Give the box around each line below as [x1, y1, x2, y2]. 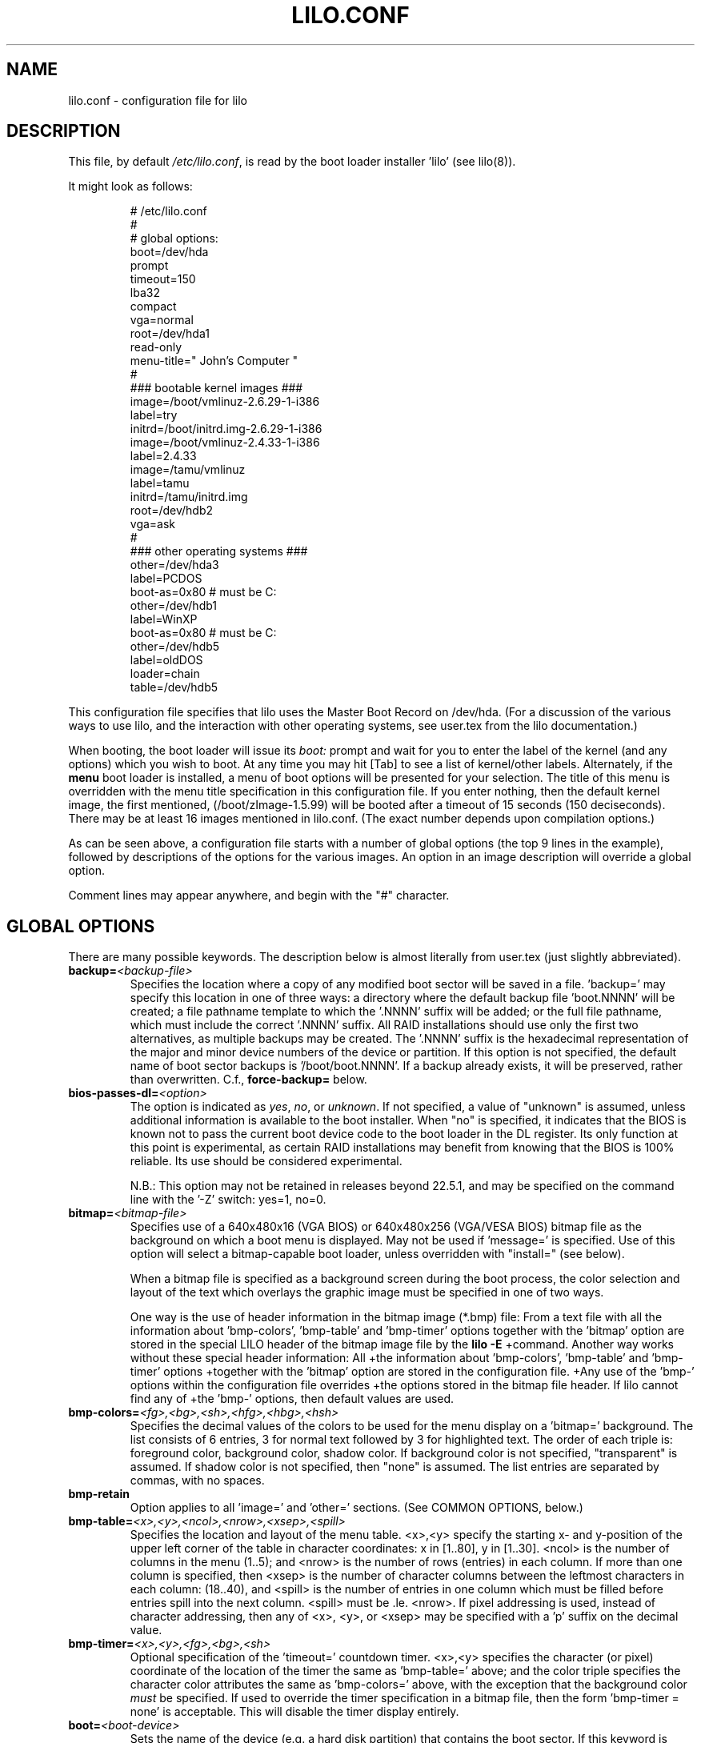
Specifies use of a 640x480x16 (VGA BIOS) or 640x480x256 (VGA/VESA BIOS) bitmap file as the [130, 1220, 643, 1234]
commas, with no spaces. [130, 1473, 265, 1488]
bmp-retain [68, 1487, 130, 1501]
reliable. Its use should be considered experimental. [130, 1154, 403, 1168]
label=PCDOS [130, 571, 202, 586]
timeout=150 [130, 272, 196, 286]
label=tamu [130, 476, 190, 491]
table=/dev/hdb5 [130, 680, 218, 695]
